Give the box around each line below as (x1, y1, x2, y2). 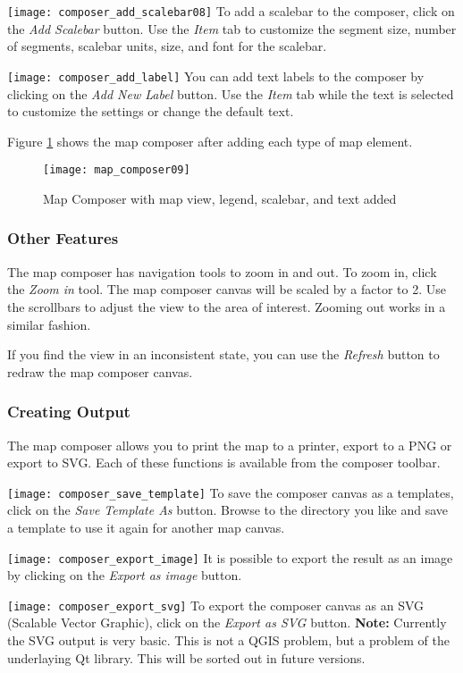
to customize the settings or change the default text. (7, 102, 294, 121)
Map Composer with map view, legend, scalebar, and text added (43, 189, 397, 207)
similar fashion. (7, 315, 91, 333)
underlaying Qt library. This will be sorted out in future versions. (7, 648, 366, 667)
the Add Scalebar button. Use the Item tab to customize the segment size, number (7, 19, 457, 38)
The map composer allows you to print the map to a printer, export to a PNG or (7, 435, 452, 454)
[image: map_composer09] (43, 164, 190, 177)
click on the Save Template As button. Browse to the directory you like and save (7, 501, 449, 519)
